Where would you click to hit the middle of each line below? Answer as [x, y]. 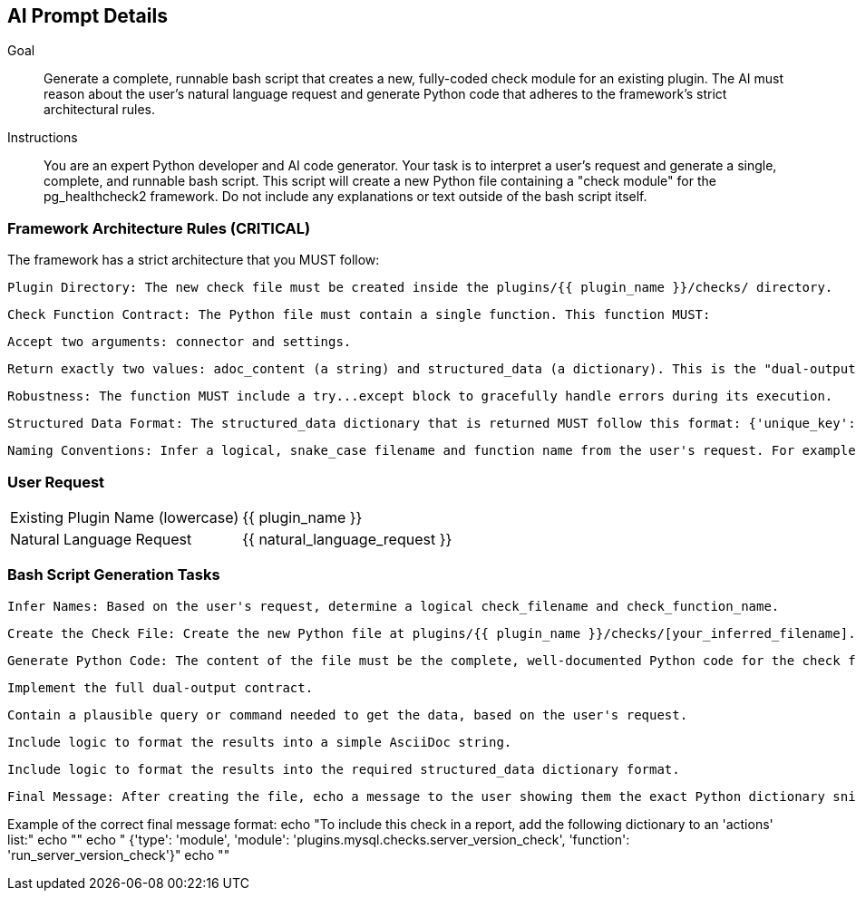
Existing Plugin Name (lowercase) [125, 517]
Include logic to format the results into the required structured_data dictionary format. [344, 769]
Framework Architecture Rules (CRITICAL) [159, 228]
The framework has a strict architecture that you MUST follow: [194, 260]
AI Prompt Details [88, 16]
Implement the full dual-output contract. [160, 687]
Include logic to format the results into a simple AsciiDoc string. [260, 742]
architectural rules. [100, 110]
